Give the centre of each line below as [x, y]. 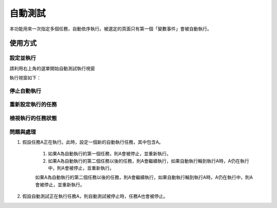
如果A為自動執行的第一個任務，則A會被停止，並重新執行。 [110, 154]
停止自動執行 [25, 91]
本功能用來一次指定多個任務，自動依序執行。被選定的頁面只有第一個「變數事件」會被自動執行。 [111, 29]
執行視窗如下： [25, 78]
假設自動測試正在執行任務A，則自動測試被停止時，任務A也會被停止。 [95, 196]
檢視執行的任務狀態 [33, 118]
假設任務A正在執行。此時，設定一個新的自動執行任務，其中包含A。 [93, 142]
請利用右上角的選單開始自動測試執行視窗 [52, 68]
